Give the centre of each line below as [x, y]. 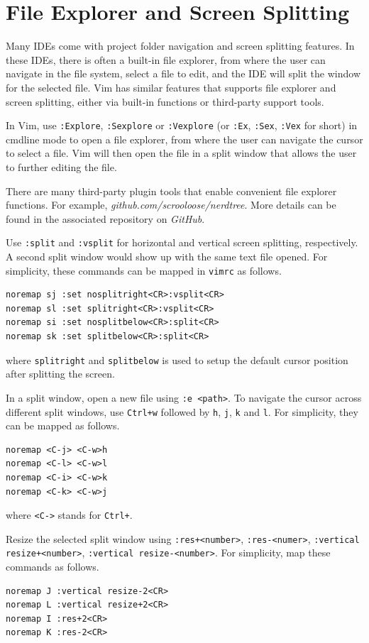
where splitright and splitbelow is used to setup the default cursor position [177, 359]
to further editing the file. [61, 166]
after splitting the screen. [60, 374]
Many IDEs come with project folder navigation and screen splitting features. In [180, 46]
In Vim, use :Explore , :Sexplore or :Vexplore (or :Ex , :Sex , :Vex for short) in [182, 125]
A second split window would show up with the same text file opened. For [167, 256]
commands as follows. [53, 567]
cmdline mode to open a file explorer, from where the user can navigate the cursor [184, 139]
